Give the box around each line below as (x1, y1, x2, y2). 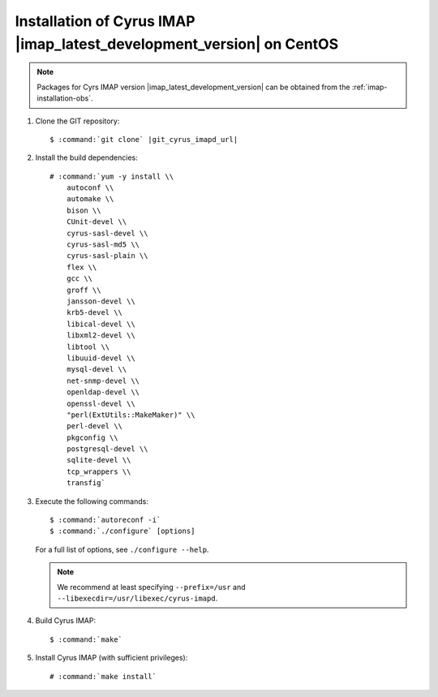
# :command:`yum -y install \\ (49, 171, 174, 181)
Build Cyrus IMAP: (35, 616, 97, 626)
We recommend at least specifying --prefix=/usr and (57, 582, 247, 592)
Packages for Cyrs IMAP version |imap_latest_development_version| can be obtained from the (36, 82, 350, 92)
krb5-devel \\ (66, 308, 123, 317)
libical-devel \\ (66, 319, 135, 329)
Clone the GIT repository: (35, 116, 120, 126)
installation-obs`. (36, 93, 93, 103)
